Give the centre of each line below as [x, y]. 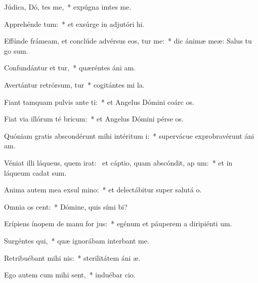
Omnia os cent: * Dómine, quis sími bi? [66, 206]
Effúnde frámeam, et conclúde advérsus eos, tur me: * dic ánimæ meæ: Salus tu [128, 41]
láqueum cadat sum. [35, 172]
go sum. [16, 50]
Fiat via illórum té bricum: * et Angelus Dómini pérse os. [94, 119]
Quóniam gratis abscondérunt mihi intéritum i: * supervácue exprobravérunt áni [129, 135]
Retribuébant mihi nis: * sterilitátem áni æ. [72, 257]
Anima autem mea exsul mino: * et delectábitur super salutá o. [103, 190]
